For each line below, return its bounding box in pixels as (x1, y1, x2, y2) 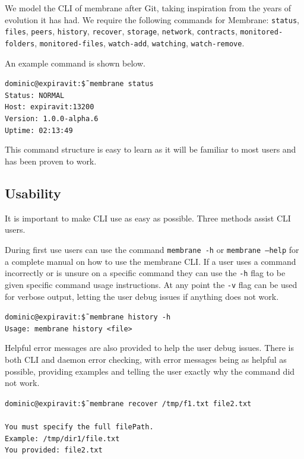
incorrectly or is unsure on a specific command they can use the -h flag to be (5, 267, 286, 279)
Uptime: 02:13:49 (5, 126, 73, 135)
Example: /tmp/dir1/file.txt (5, 434, 120, 443)
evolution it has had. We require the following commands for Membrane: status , (5, 13, 299, 26)
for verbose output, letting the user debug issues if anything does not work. (5, 290, 279, 302)
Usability (5, 184, 61, 202)
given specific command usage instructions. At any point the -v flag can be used (5, 278, 297, 290)
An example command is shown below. (5, 56, 145, 69)
